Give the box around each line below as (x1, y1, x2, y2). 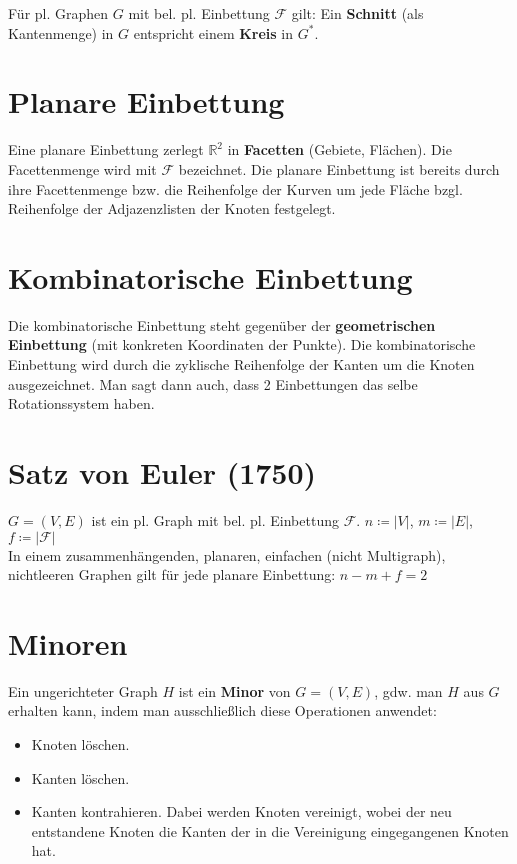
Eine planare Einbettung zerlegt (8, 139, 204, 160)
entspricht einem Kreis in (133, 22, 294, 43)
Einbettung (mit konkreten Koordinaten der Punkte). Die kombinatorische (8, 334, 476, 355)
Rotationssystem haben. (8, 393, 155, 414)
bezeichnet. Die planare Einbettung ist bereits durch (178, 158, 500, 179)
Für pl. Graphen (8, 3, 109, 23)
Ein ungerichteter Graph (8, 680, 158, 701)
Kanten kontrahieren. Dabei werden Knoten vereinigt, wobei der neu (31, 801, 452, 822)
